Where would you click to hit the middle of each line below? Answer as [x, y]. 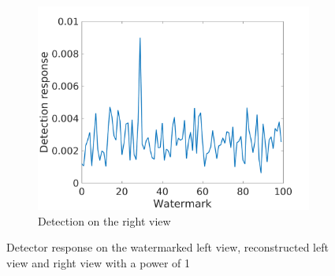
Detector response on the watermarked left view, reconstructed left [167, 247]
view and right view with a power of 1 [99, 262]
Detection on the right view [104, 220]
